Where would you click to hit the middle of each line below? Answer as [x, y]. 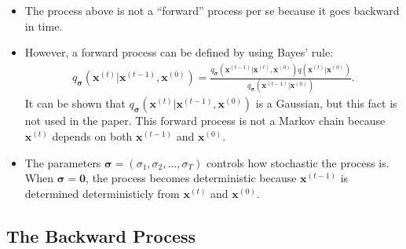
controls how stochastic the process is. [298, 162]
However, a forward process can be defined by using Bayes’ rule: [179, 52]
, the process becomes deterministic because [191, 178]
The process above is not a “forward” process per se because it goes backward [212, 10]
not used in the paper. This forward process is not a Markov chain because [205, 121]
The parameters [63, 162]
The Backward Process [101, 235]
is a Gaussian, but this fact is [326, 103]
